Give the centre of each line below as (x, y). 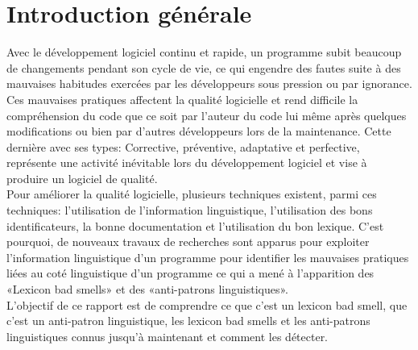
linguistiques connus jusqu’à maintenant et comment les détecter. (168, 336)
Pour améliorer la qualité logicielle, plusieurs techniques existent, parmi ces (192, 194)
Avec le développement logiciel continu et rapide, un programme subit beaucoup (204, 52)
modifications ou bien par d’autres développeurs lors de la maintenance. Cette (199, 131)
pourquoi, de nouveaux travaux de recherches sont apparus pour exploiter (188, 242)
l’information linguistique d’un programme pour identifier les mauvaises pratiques (208, 257)
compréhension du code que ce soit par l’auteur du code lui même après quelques (207, 115)
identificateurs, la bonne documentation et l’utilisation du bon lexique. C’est (195, 225)
